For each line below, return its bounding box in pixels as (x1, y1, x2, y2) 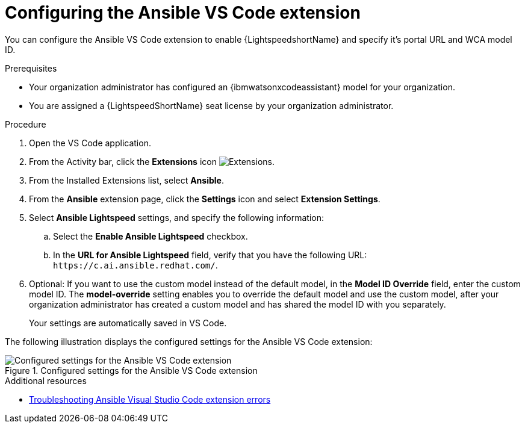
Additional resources (5, 375, 87, 386)
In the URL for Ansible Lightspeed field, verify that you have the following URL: (53, 249, 367, 260)
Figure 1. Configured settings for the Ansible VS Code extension (5, 365, 258, 376)
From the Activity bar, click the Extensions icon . (29, 156, 275, 167)
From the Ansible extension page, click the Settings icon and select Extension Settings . (29, 193, 381, 204)
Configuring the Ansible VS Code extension (5, 2, 361, 23)
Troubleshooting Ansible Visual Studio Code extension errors (29, 394, 271, 405)
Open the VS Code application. (29, 137, 151, 148)
